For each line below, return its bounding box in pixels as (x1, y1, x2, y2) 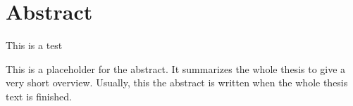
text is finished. (6, 88, 72, 103)
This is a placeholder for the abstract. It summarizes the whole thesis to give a (6, 61, 346, 76)
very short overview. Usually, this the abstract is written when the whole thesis (6, 75, 348, 90)
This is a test (6, 38, 63, 53)
